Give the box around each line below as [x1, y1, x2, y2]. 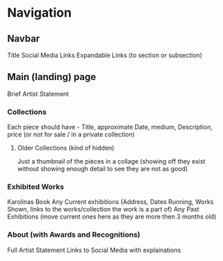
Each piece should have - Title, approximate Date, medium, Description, [7, 123, 213, 132]
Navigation [7, 5, 72, 21]
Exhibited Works [7, 182, 65, 192]
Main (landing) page [7, 71, 97, 83]
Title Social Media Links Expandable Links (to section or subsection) [7, 51, 203, 59]
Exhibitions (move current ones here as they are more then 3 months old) [7, 212, 217, 221]
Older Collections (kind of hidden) [17, 144, 115, 152]
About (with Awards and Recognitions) [7, 230, 141, 239]
